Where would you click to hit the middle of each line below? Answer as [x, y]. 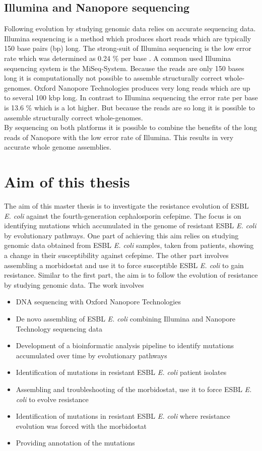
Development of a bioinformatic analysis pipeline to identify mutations [125, 345]
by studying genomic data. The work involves [74, 284]
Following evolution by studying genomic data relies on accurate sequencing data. [130, 28]
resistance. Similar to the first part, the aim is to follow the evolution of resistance [131, 275]
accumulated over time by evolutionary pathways [91, 355]
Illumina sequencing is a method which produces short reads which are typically [128, 38]
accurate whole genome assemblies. [58, 147]
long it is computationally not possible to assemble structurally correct [113, 78]
